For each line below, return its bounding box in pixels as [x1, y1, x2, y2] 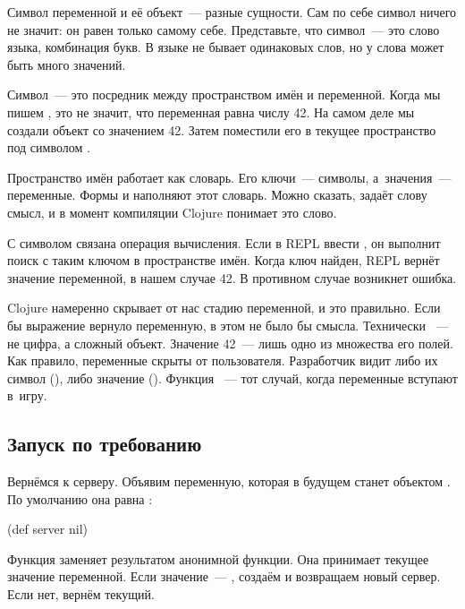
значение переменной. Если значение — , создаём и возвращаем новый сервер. [7, 567, 441, 586]
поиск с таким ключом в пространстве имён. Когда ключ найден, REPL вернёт [7, 251, 440, 270]
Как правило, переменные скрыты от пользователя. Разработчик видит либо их [7, 351, 438, 370]
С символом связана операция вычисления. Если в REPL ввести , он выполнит [7, 233, 441, 252]
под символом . [7, 138, 90, 157]
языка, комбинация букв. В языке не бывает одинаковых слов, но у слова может [7, 38, 444, 56]
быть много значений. [7, 55, 126, 73]
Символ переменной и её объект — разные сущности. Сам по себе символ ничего [7, 3, 457, 21]
